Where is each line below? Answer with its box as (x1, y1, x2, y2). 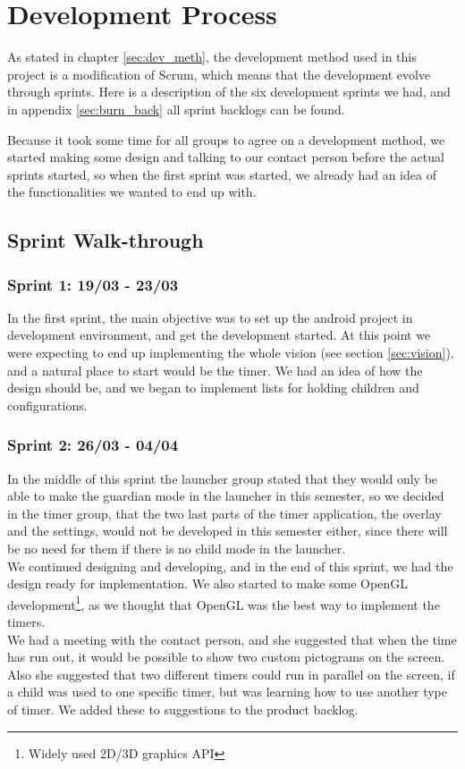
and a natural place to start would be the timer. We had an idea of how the (7, 360, 423, 379)
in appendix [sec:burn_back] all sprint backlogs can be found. (7, 99, 345, 118)
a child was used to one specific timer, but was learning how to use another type (7, 682, 448, 701)
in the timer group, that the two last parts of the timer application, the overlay (7, 503, 442, 522)
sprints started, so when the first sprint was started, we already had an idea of (7, 165, 436, 183)
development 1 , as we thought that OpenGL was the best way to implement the (7, 592, 440, 613)
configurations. (7, 395, 88, 414)
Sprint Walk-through (7, 226, 204, 254)
